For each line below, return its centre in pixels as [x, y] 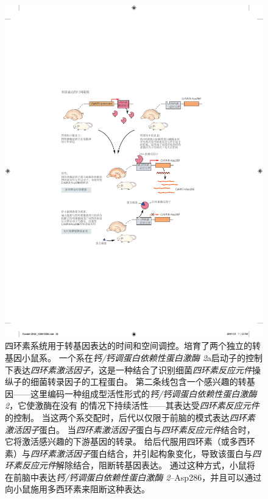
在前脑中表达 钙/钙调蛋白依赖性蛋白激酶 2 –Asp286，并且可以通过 [133, 477]
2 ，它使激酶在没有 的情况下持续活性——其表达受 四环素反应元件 [132, 405]
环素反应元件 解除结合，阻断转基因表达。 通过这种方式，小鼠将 [130, 465]
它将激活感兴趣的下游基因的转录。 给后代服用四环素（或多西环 [130, 441]
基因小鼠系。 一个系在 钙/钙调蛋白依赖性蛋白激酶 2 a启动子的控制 [134, 357]
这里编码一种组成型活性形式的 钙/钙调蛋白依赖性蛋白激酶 [143, 393]
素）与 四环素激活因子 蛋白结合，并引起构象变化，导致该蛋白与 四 [133, 453]
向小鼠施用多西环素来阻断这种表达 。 [77, 489]
